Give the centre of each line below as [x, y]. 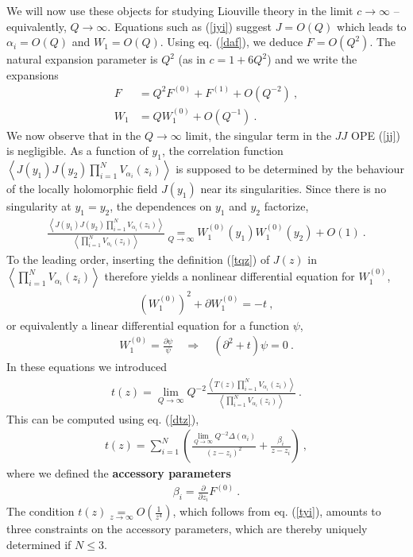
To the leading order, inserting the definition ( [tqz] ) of [138, 259]
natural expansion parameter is [82, 59]
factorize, [286, 206]
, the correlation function [222, 151]
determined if [39, 544]
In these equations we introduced [87, 367]
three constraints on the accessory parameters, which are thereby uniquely [187, 529]
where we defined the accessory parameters [119, 473]
